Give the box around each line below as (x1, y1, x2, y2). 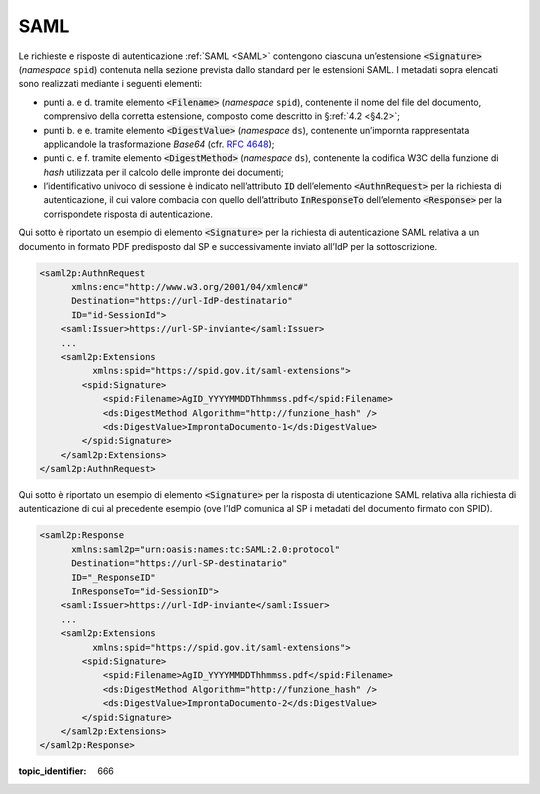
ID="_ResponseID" (71, 571, 157, 583)
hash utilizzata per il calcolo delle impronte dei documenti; (43, 166, 284, 178)
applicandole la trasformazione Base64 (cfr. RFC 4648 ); (43, 138, 275, 150)
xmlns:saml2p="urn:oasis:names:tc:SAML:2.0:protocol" (71, 543, 341, 555)
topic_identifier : (18, 765, 87, 777)
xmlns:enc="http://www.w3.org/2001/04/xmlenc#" (71, 281, 309, 292)
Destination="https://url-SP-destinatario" (71, 558, 288, 569)
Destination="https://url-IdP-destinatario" (71, 295, 294, 307)
